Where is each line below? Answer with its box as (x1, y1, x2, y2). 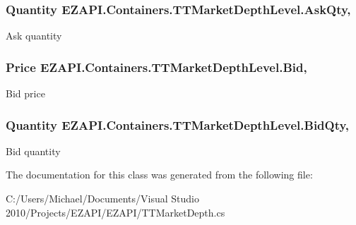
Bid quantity (6, 143, 61, 158)
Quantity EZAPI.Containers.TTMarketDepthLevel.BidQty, (6, 116, 350, 133)
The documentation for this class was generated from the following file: (6, 167, 313, 182)
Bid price (6, 86, 45, 101)
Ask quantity (6, 28, 62, 43)
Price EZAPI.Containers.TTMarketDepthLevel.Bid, (6, 58, 307, 75)
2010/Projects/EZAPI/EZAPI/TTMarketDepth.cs (6, 205, 225, 219)
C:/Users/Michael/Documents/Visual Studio (6, 191, 199, 206)
